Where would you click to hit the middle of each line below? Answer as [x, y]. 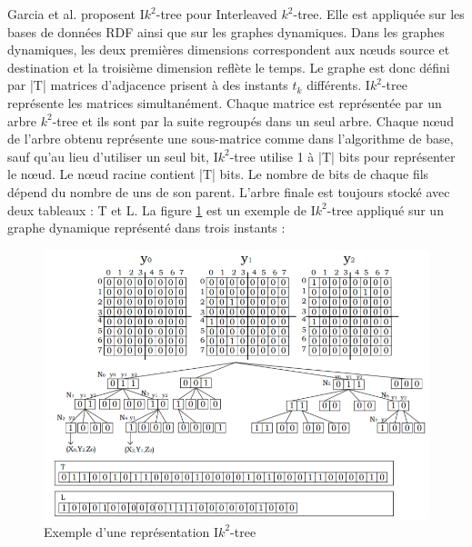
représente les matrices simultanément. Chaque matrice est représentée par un [225, 102]
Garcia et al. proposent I [76, 14]
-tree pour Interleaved [216, 14]
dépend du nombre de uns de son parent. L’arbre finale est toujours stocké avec [229, 191]
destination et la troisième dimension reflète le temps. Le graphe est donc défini [229, 67]
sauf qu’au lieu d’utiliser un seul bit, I [113, 156]
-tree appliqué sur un [385, 209]
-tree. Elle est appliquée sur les [379, 14]
